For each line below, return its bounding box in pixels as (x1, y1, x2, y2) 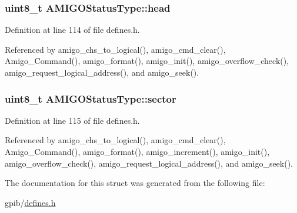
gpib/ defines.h (5, 196, 56, 208)
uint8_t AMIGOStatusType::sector (5, 91, 176, 106)
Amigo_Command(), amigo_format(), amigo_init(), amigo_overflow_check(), (5, 55, 289, 67)
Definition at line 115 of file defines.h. (5, 114, 140, 126)
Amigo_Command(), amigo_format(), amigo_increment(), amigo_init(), (5, 146, 270, 157)
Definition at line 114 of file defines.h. (5, 23, 140, 36)
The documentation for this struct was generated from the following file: (5, 177, 265, 189)
